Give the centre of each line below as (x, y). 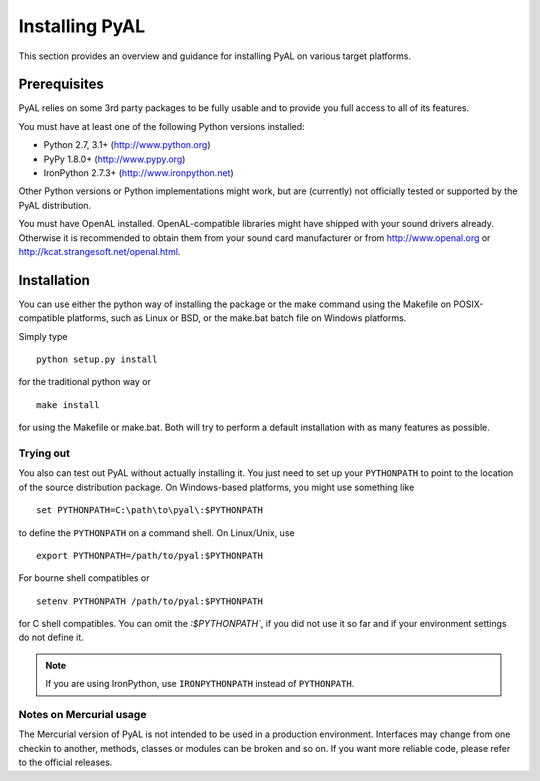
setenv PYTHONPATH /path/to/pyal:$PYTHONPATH (150, 601)
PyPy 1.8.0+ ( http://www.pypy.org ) (114, 159)
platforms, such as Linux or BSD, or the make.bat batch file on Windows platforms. (236, 318)
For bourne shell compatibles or (84, 578)
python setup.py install (97, 359)
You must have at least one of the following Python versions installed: (161, 126)
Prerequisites (61, 84)
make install (68, 404)
